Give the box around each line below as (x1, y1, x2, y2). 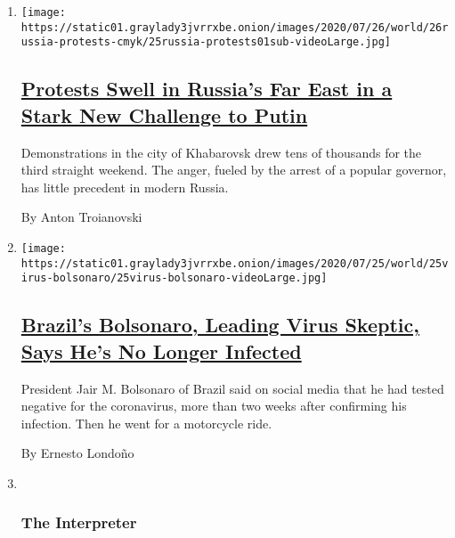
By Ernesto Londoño (20, 444, 134, 462)
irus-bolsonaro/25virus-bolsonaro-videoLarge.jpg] (20, 272, 328, 285)
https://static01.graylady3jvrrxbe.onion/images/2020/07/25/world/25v (20, 257, 449, 270)
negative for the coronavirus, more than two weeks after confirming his (20, 396, 407, 415)
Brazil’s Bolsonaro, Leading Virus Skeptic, (20, 311, 419, 338)
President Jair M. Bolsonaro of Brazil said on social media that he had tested (20, 379, 444, 397)
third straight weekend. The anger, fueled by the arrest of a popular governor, (20, 160, 447, 179)
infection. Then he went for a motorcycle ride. (20, 413, 272, 432)
